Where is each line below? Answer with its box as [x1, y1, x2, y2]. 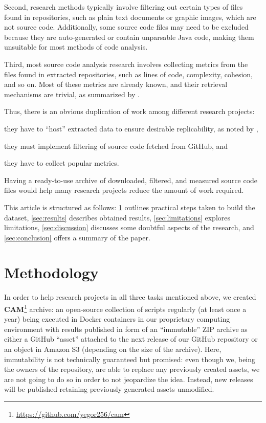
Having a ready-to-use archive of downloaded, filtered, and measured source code [4, 174, 258, 185]
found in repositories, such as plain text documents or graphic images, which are [4, 11, 256, 22]
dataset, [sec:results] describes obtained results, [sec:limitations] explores [4, 212, 230, 222]
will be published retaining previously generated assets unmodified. [4, 384, 214, 394]
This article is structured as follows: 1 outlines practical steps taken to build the [4, 202, 255, 212]
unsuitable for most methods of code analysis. [4, 41, 148, 52]
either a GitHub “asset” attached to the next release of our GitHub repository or [4, 333, 258, 344]
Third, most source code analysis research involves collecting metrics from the [4, 58, 248, 69]
